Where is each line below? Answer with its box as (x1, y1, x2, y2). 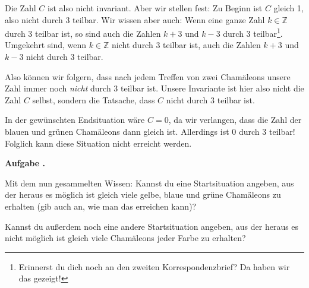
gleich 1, (273, 2, 304, 14)
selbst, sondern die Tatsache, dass (32, 93, 155, 106)
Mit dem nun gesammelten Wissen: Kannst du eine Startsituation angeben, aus (5, 176, 294, 189)
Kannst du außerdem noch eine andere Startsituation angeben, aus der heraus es (5, 220, 299, 232)
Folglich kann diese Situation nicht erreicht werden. (5, 137, 192, 149)
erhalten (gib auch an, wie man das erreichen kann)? (5, 200, 197, 212)
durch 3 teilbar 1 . (223, 26, 283, 39)
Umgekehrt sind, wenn (5, 39, 87, 51)
